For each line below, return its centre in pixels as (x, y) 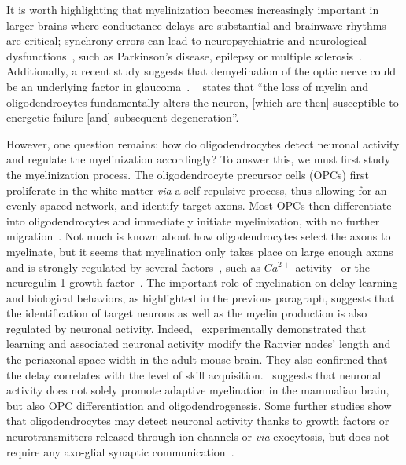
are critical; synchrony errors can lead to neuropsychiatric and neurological (186, 40)
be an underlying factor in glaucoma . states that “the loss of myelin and (188, 86)
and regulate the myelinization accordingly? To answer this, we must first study (199, 159)
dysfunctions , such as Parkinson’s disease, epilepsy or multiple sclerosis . (184, 55)
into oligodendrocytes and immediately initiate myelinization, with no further (193, 220)
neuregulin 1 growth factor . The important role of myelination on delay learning (202, 282)
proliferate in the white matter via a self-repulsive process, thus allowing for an (197, 190)
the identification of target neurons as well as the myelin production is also (187, 313)
